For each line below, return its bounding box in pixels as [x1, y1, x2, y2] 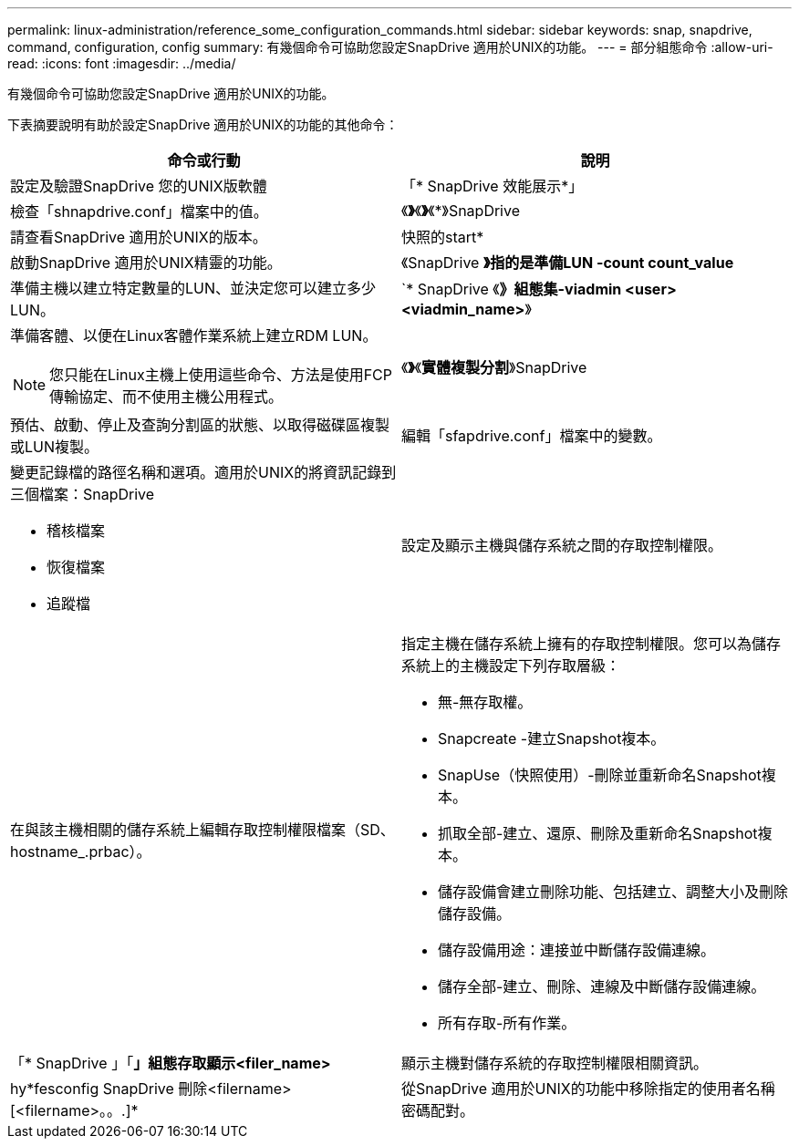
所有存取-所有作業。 [438, 1014, 576, 1032]
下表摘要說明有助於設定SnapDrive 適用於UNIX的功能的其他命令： [7, 117, 399, 132]
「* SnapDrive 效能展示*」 [401, 177, 584, 195]
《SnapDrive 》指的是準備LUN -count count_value [401, 253, 734, 272]
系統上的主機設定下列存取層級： [401, 656, 621, 675]
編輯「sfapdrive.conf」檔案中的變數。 [401, 427, 662, 445]
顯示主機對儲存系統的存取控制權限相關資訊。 [401, 1054, 709, 1072]
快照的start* [401, 228, 484, 246]
